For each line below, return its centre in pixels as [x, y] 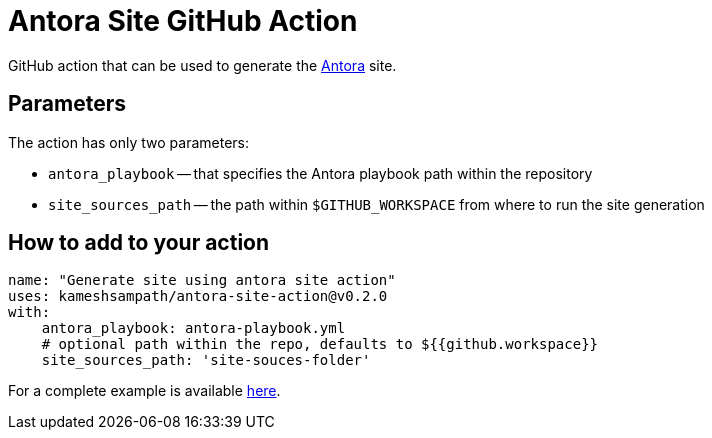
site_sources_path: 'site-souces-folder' [206, 360]
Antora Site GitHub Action [183, 21]
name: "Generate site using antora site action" [202, 280]
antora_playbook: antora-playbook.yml [193, 328]
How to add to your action [139, 243]
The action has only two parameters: [128, 142]
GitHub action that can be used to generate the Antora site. [202, 65]
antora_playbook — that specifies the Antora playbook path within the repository [320, 173]
